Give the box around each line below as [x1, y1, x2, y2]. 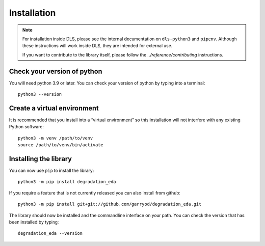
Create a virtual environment [9, 104, 99, 112]
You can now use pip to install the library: [9, 167, 94, 173]
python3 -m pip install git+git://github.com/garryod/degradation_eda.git [18, 201, 202, 207]
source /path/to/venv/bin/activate [18, 142, 104, 148]
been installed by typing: [9, 219, 59, 225]
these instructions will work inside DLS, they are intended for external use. [22, 43, 173, 49]
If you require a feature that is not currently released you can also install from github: [9, 190, 181, 196]
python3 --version [18, 91, 62, 97]
